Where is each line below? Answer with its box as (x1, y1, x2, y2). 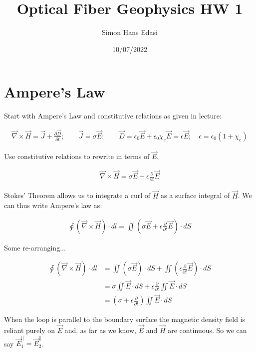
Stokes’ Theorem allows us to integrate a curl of (4, 190, 151, 200)
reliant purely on (4, 325, 55, 335)
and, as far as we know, (64, 325, 136, 335)
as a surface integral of (161, 190, 230, 200)
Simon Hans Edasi (102, 27, 158, 37)
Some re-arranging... (4, 242, 66, 252)
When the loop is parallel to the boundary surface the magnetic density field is (4, 314, 246, 324)
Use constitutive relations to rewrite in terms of (4, 151, 150, 161)
